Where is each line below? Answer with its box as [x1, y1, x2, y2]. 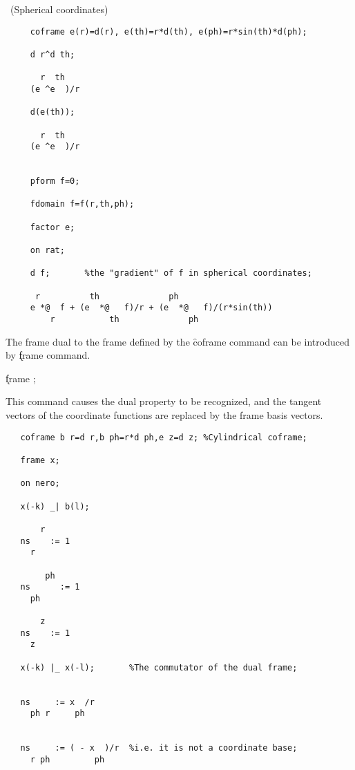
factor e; [30, 222, 75, 232]
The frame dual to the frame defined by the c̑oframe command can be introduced [6, 334, 349, 348]
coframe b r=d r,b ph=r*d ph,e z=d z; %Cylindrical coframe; [20, 432, 307, 442]
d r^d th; [30, 49, 75, 59]
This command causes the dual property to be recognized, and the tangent [6, 394, 322, 409]
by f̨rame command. [6, 348, 90, 362]
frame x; [20, 455, 60, 465]
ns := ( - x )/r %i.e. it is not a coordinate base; [20, 743, 298, 753]
